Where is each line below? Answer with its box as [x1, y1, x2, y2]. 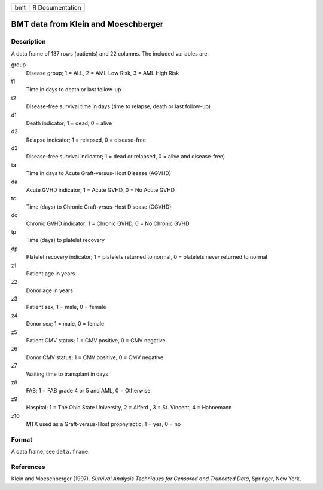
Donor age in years [26, 287, 73, 294]
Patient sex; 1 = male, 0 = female [26, 304, 106, 311]
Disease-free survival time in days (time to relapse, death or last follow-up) [26, 103, 211, 110]
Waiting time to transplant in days [26, 370, 109, 378]
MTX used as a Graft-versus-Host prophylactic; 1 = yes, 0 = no [26, 420, 181, 427]
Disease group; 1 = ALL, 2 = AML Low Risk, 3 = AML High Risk [26, 69, 179, 76]
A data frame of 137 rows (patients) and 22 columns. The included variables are [11, 50, 208, 57]
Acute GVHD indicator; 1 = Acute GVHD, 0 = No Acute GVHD [26, 186, 175, 194]
